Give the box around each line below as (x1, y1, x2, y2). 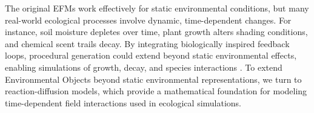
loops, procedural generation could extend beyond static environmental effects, (5, 49, 297, 62)
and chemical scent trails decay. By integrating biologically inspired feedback (5, 37, 290, 50)
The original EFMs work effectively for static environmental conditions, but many (5, 2, 309, 14)
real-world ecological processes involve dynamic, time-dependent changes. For (5, 13, 292, 26)
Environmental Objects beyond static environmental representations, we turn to (5, 73, 302, 85)
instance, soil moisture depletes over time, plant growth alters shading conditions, (5, 25, 308, 38)
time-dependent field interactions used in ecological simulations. (5, 96, 242, 109)
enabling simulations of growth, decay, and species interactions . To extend (5, 60, 282, 73)
